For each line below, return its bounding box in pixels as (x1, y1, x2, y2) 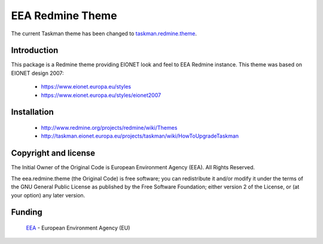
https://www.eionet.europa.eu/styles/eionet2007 (41, 91, 161, 99)
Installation (11, 107, 54, 117)
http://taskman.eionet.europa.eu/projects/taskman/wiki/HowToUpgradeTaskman (41, 132, 239, 140)
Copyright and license (11, 148, 96, 158)
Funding (11, 207, 43, 218)
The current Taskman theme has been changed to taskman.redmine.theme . (11, 30, 197, 37)
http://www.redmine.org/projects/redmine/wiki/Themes (41, 124, 178, 132)
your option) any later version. (11, 191, 86, 199)
